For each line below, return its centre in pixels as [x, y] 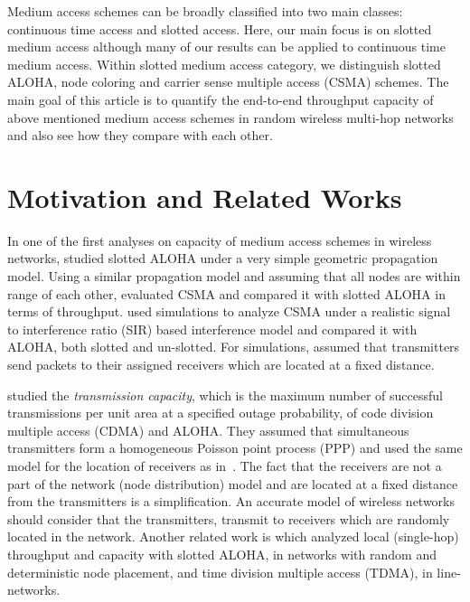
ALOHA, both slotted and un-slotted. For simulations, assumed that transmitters [234, 347]
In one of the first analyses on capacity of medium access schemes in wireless [220, 240]
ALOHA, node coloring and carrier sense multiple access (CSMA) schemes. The [228, 82]
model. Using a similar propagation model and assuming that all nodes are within [234, 276]
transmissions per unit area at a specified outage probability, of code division [221, 413]
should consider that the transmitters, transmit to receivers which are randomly [229, 518]
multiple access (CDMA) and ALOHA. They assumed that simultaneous [208, 430]
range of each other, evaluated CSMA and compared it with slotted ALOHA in [226, 293]
